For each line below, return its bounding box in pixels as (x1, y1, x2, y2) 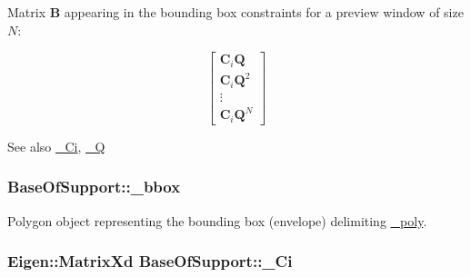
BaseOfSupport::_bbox (7, 175, 181, 198)
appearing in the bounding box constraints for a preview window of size (64, 3, 464, 21)
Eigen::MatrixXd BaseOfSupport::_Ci (7, 250, 293, 272)
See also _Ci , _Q (7, 136, 105, 155)
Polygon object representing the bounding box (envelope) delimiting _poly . (7, 211, 427, 230)
